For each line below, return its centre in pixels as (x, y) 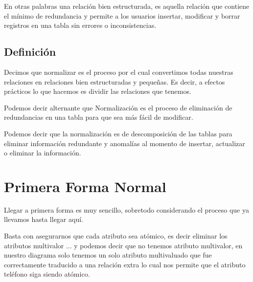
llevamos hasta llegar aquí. (44, 219)
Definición (30, 52)
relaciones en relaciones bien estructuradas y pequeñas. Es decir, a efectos (115, 81)
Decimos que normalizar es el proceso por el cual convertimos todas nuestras (119, 72)
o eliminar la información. (43, 153)
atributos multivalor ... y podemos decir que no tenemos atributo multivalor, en (123, 245)
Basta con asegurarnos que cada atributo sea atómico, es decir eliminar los (116, 236)
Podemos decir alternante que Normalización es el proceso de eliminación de (118, 107)
